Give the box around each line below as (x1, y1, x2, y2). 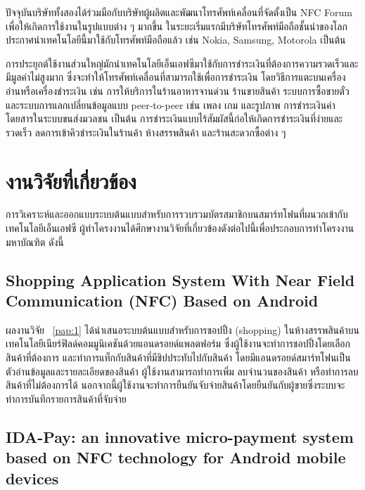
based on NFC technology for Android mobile (6, 446, 346, 468)
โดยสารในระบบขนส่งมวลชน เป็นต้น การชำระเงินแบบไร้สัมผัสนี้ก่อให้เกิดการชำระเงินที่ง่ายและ (6, 111, 343, 126)
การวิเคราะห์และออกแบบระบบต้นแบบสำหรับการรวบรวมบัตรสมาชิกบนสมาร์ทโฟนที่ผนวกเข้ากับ (6, 207, 348, 221)
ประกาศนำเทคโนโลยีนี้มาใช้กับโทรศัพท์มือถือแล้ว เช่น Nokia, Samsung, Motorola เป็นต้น (6, 32, 346, 47)
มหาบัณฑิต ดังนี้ (6, 234, 64, 249)
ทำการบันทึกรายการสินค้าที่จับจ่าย (6, 391, 127, 406)
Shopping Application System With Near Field (6, 269, 355, 290)
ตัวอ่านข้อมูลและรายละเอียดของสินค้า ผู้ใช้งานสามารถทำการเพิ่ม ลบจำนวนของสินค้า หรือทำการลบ (6, 363, 359, 378)
